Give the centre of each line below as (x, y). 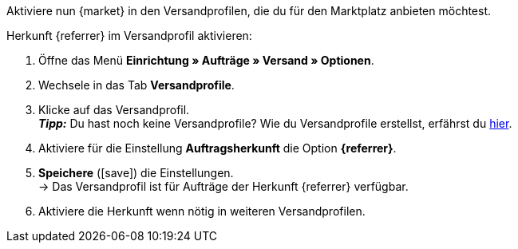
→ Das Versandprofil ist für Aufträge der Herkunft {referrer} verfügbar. (223, 186)
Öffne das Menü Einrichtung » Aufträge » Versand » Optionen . (206, 60)
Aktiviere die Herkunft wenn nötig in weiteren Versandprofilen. (202, 211)
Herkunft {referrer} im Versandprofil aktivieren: (129, 36)
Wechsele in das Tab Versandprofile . (136, 85)
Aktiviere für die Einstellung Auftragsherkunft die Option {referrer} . (217, 148)
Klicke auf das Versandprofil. (114, 110)
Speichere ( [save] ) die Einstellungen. (136, 173)
